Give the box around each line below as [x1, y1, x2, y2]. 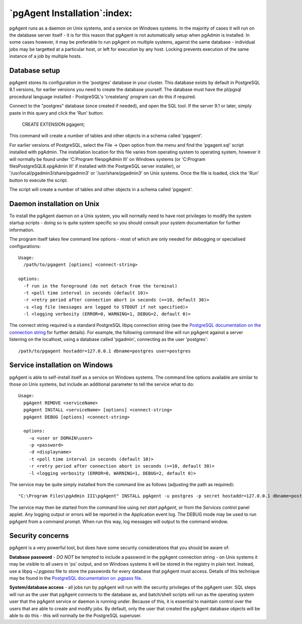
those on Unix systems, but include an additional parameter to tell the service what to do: [9, 381, 194, 387]
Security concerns [9, 531, 69, 540]
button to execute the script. [9, 177, 68, 183]
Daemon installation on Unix [9, 199, 100, 208]
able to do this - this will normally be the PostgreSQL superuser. [9, 612, 142, 618]
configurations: [9, 243, 41, 249]
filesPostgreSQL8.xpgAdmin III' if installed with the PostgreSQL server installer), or [9, 163, 181, 169]
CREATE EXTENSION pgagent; [22, 121, 85, 127]
